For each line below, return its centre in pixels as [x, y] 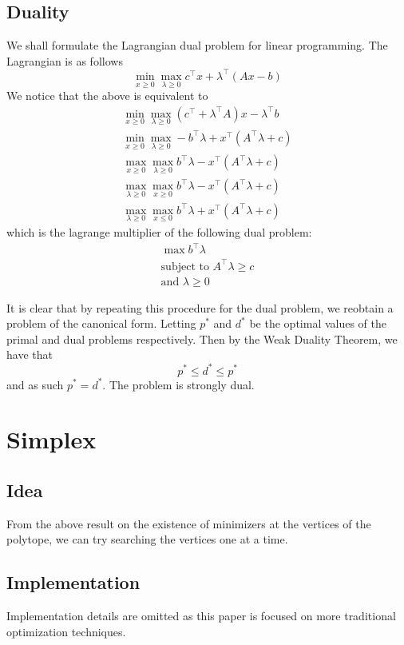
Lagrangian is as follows [65, 60]
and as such [35, 384]
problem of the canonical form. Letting [101, 323]
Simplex [51, 439]
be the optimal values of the [318, 323]
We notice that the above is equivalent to [107, 96]
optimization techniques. [66, 631]
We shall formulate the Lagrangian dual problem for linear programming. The [197, 45]
